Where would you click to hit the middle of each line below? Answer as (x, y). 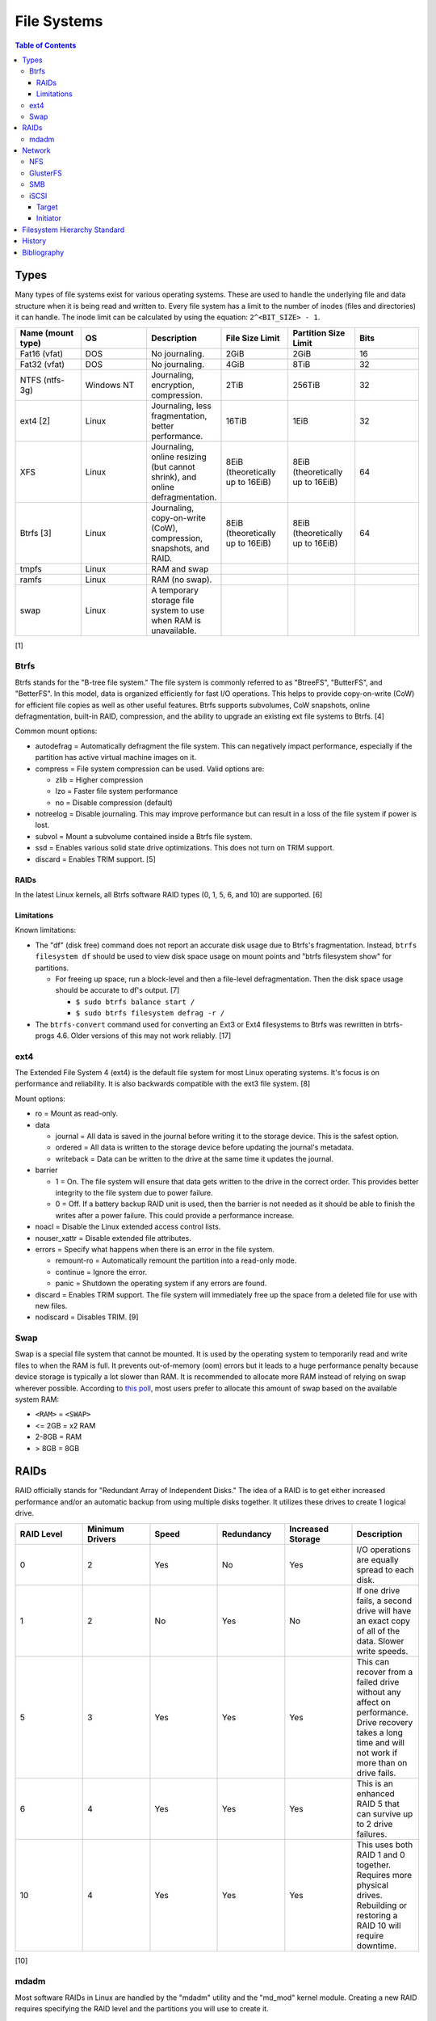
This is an (375, 1783)
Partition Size (319, 333)
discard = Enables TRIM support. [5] (96, 859)
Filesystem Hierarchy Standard (73, 230)
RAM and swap (180, 568)
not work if (377, 1753)
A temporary (175, 590)
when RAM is (176, 620)
